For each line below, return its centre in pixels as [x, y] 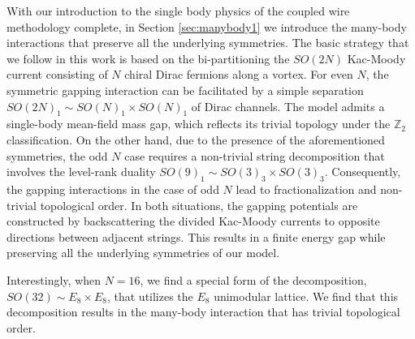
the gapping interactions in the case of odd [113, 189]
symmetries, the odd [57, 155]
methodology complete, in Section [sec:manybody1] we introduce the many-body [207, 26]
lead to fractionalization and [306, 189]
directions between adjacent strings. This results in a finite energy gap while [196, 236]
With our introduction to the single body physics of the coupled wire [178, 11]
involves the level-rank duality [81, 172]
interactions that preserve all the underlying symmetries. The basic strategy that [208, 43]
